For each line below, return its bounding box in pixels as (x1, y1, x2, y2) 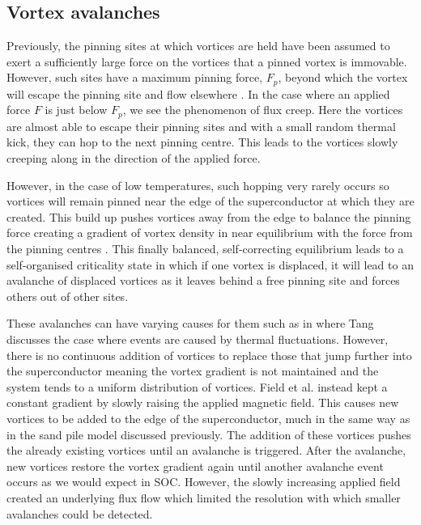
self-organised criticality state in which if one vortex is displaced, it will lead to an (6, 256, 414, 273)
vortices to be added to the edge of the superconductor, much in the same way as (6, 409, 410, 426)
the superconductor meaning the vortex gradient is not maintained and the (6, 362, 379, 379)
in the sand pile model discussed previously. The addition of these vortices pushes (6, 426, 411, 442)
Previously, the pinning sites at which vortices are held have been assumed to (6, 37, 390, 54)
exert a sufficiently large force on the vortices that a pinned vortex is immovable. (6, 53, 407, 70)
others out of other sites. (6, 287, 129, 304)
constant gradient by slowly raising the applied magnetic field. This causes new (6, 394, 399, 411)
